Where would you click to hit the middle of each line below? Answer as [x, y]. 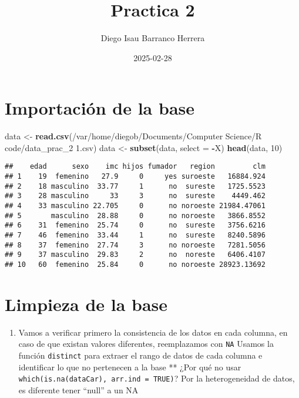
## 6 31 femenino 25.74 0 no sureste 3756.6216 [135, 225]
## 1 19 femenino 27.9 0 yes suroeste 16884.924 [135, 177]
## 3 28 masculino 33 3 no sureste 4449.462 [135, 196]
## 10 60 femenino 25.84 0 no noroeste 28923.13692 [135, 265]
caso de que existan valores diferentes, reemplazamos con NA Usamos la [146, 344]
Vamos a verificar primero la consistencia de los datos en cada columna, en [153, 332]
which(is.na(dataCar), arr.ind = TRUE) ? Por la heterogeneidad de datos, [157, 378]
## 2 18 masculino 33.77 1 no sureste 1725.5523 [135, 186]
